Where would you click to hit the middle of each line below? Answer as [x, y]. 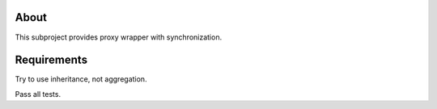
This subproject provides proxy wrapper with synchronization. [119, 37]
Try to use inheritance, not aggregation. [81, 79]
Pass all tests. [38, 94]
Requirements [51, 60]
